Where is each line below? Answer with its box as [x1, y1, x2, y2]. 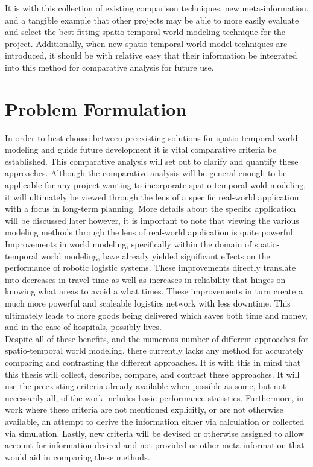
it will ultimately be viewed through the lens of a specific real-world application [5, 190, 299, 203]
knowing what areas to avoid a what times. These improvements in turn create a [5, 285, 303, 297]
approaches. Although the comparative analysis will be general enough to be [5, 167, 287, 179]
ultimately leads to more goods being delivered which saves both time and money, [5, 308, 308, 321]
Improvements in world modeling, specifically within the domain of [5, 238, 252, 250]
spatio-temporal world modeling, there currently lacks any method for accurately [5, 344, 304, 357]
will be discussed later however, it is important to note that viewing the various [5, 214, 299, 226]
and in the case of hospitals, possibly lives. [5, 320, 162, 333]
